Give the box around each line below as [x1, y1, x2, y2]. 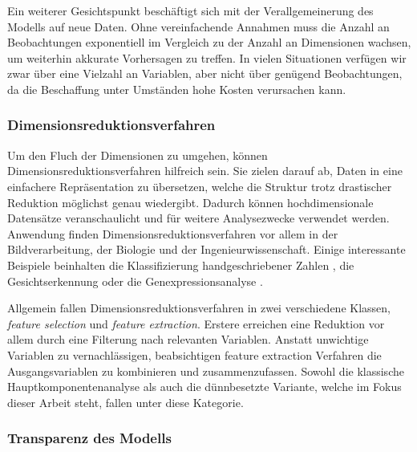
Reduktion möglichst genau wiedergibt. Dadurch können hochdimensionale [7, 193, 374, 210]
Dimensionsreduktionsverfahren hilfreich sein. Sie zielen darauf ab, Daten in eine [7, 162, 403, 179]
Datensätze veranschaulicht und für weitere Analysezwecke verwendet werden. [7, 210, 390, 226]
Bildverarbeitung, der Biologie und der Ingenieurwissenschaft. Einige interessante [7, 241, 406, 258]
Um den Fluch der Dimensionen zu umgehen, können [7, 146, 268, 163]
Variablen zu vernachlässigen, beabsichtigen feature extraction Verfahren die [7, 346, 382, 363]
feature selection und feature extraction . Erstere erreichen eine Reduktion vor [7, 315, 385, 332]
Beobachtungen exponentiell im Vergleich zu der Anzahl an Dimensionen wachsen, [7, 34, 411, 51]
